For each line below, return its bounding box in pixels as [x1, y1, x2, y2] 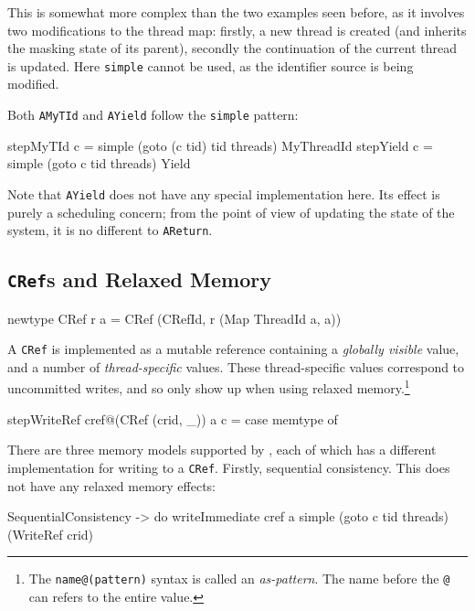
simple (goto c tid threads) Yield [7, 154, 191, 173]
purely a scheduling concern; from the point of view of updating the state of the [7, 202, 455, 221]
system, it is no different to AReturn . [7, 220, 213, 240]
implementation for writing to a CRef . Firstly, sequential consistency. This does [7, 457, 450, 477]
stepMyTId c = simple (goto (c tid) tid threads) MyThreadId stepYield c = [7, 135, 433, 155]
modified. [7, 74, 59, 93]
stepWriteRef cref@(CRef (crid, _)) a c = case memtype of [7, 409, 338, 428]
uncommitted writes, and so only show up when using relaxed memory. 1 [7, 376, 410, 398]
